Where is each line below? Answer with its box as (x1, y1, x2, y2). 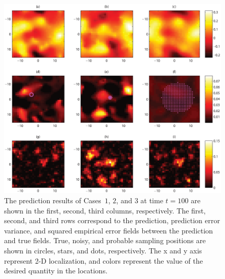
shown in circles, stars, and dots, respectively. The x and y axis (4, 245, 202, 255)
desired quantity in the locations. (4, 265, 108, 276)
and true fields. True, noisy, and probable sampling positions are (4, 235, 206, 246)
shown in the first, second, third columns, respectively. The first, (4, 205, 206, 216)
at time (140, 195, 164, 205)
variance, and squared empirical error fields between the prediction (4, 225, 213, 235)
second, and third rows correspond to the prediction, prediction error (4, 215, 220, 226)
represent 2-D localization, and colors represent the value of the (4, 255, 203, 266)
